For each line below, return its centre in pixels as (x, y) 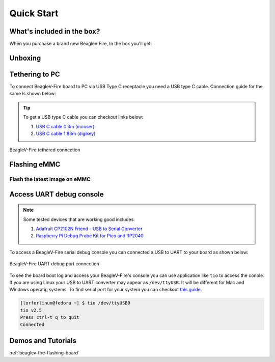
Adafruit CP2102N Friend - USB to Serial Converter (89, 229)
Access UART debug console (57, 194)
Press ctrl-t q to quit (50, 317)
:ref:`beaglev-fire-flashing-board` (45, 353)
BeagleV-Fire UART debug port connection (54, 264)
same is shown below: (33, 94)
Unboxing (25, 58)
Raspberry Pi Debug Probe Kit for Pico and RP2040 (90, 236)
